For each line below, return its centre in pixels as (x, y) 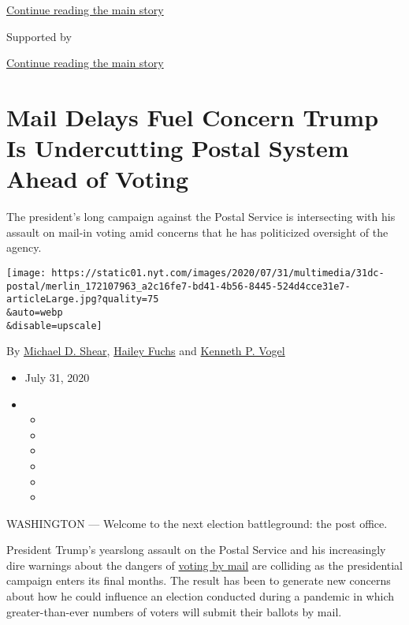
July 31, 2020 (57, 377)
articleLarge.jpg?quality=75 (83, 299)
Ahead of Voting (98, 179)
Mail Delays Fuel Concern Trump (193, 116)
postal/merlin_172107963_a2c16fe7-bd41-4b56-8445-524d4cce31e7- (178, 286)
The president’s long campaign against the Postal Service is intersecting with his (201, 217)
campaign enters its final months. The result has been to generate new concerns (199, 580)
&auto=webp (35, 313)
